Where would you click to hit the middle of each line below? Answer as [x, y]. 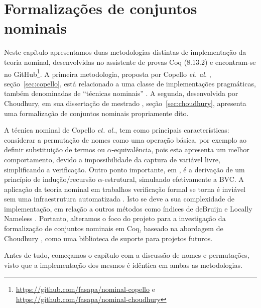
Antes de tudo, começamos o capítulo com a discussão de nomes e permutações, [127, 255]
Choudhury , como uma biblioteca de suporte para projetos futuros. [108, 238]
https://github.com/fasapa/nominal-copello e [85, 289]
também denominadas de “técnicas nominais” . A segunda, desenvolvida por [121, 93]
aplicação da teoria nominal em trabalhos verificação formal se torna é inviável [125, 189]
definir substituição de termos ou [54, 149]
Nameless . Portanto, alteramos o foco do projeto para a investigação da [115, 218]
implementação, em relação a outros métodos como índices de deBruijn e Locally [128, 208]
